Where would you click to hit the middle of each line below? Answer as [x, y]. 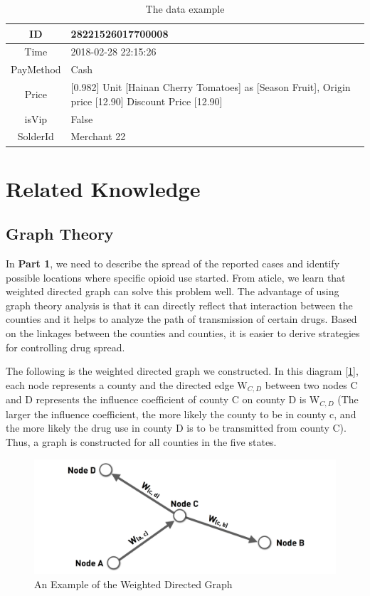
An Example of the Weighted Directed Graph [133, 584]
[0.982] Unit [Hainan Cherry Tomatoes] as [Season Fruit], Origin [211, 87]
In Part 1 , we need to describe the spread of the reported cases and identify [173, 264]
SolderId [36, 136]
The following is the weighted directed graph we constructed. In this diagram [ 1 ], [182, 371]
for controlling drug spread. [65, 347]
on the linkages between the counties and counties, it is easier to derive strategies [183, 333]
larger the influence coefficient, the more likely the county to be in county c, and [181, 414]
